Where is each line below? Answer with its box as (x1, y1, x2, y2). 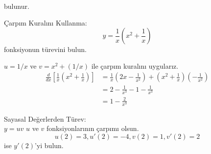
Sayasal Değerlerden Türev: (4, 113, 86, 124)
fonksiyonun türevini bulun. (4, 44, 87, 54)
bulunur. (4, 1, 29, 11)
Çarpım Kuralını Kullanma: (4, 17, 87, 27)
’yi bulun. (35, 140, 64, 150)
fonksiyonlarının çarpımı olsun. (47, 123, 139, 133)
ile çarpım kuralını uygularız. (91, 60, 179, 71)
